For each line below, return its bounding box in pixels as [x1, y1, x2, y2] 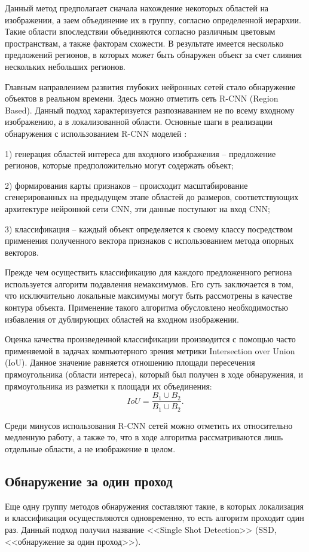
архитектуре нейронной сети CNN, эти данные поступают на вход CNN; [5, 202, 270, 214]
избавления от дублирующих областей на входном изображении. [5, 312, 240, 325]
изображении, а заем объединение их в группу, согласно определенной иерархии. [5, 13, 301, 26]
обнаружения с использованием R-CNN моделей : [5, 127, 187, 139]
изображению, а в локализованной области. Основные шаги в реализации [5, 115, 273, 128]
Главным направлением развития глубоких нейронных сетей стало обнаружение [5, 80, 296, 93]
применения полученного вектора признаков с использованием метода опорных [5, 234, 294, 247]
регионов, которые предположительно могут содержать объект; [5, 159, 234, 171]
